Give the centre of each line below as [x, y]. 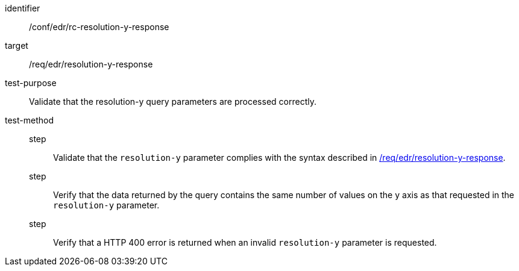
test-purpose [31, 83]
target [17, 45]
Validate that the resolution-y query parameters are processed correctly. [173, 101]
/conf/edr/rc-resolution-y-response [99, 27]
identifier [23, 8]
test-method [29, 120]
